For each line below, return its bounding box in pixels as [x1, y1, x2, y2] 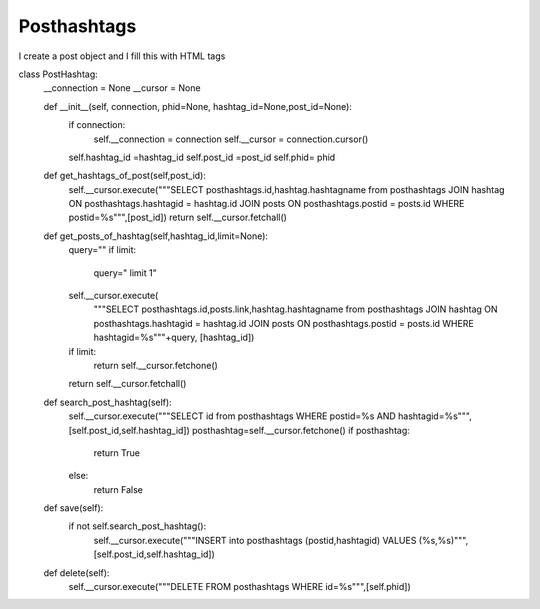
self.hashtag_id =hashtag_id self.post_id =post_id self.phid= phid [68, 151, 336, 163]
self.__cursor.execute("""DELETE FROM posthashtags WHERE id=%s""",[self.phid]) [68, 581, 412, 593]
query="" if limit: [68, 244, 137, 256]
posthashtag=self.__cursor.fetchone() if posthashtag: [191, 424, 410, 436]
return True [93, 446, 140, 459]
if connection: [68, 119, 126, 131]
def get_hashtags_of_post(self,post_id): [43, 170, 207, 182]
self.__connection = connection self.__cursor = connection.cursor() [93, 133, 369, 145]
